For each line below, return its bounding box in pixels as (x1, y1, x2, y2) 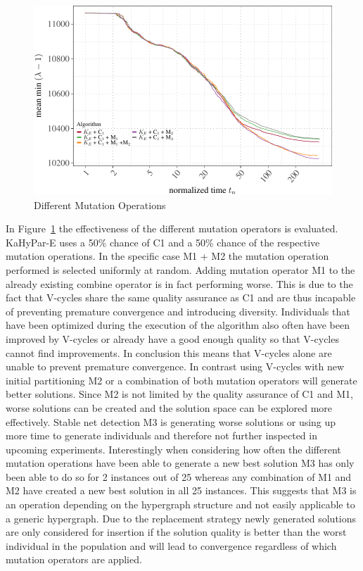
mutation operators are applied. (6, 552, 142, 567)
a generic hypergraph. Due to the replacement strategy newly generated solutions (6, 510, 357, 525)
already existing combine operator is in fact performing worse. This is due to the (6, 276, 353, 291)
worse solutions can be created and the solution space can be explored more (6, 400, 333, 415)
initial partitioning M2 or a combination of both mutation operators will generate (6, 372, 357, 387)
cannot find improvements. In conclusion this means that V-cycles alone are (6, 345, 332, 360)
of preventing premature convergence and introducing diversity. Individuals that (6, 303, 350, 318)
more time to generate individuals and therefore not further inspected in (6, 428, 317, 443)
